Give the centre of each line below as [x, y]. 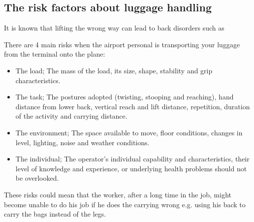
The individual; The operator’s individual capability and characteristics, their [132, 159]
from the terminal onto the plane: [55, 54]
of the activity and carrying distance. [71, 116]
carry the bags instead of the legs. [55, 214]
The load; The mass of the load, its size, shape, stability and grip [114, 70]
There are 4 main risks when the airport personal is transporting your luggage [122, 44]
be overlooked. [37, 178]
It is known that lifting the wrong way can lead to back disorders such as [114, 28]
